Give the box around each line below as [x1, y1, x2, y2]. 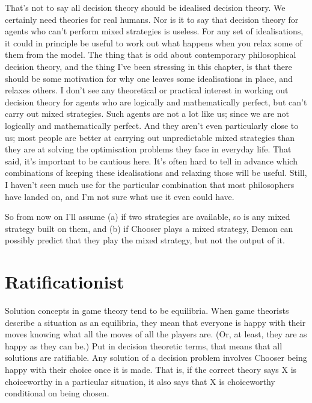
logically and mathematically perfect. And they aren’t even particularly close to [5, 119, 299, 131]
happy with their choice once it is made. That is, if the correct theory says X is [5, 363, 297, 375]
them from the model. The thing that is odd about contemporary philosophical [5, 48, 296, 61]
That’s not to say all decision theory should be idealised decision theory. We [5, 1, 286, 13]
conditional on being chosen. [5, 387, 109, 399]
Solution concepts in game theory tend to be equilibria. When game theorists [5, 304, 289, 316]
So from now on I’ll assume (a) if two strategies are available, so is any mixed [5, 210, 290, 223]
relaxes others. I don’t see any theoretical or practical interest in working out [5, 84, 289, 96]
